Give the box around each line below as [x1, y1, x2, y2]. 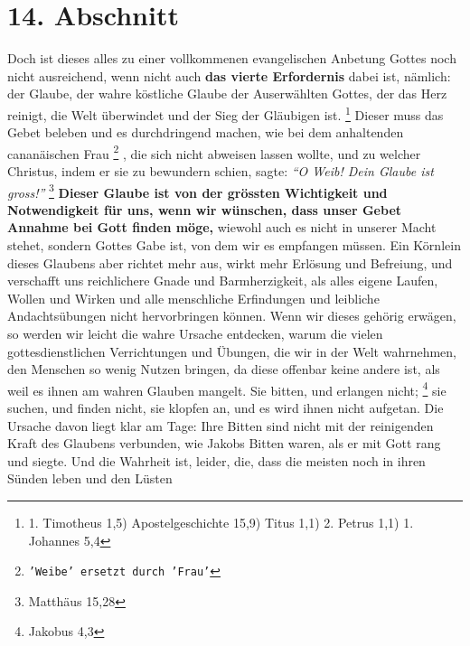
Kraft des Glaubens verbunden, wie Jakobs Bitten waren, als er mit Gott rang [7, 434, 441, 453]
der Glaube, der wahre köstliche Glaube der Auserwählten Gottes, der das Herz [7, 84, 447, 103]
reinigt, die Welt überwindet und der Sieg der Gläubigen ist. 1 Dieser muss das [7, 102, 444, 124]
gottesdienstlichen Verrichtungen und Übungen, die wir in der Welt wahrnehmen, [7, 342, 457, 360]
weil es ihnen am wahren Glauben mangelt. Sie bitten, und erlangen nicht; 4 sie [7, 378, 446, 399]
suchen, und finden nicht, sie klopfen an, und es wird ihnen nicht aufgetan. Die [7, 398, 444, 417]
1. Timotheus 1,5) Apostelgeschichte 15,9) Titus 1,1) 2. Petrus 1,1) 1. [28, 513, 414, 531]
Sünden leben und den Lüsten [7, 469, 173, 488]
